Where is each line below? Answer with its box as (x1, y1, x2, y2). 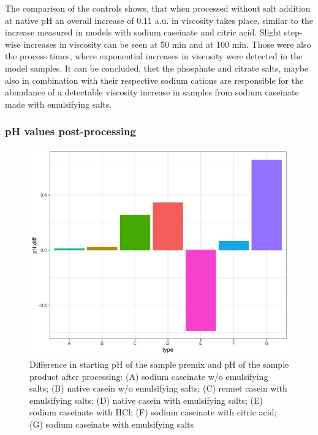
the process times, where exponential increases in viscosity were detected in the (5, 50, 303, 62)
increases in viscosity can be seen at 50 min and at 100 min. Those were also (23, 37, 311, 50)
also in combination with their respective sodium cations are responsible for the (5, 73, 304, 86)
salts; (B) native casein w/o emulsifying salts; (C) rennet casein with (29, 382, 287, 395)
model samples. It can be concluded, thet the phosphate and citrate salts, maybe (5, 61, 309, 74)
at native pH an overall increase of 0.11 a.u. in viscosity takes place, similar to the (5, 13, 313, 26)
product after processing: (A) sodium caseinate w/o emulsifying (29, 370, 268, 382)
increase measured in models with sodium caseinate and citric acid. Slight (5, 26, 282, 39)
